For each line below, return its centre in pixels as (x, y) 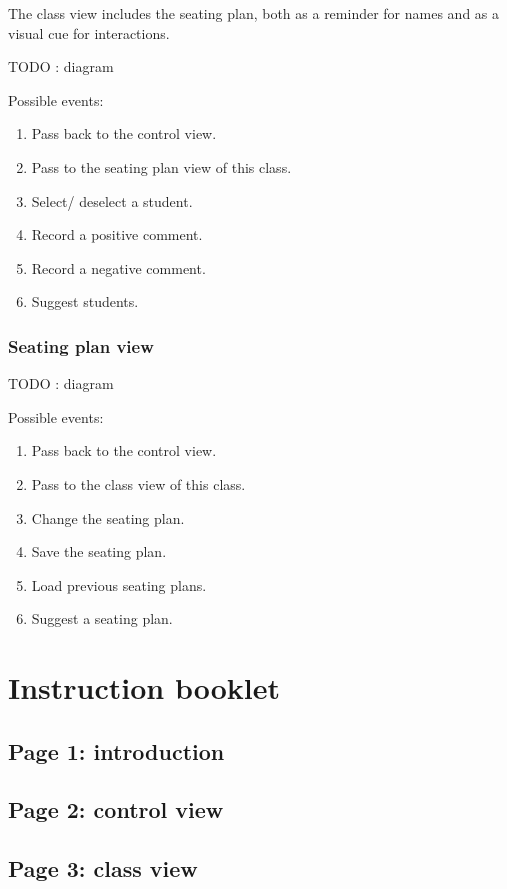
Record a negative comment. (118, 267)
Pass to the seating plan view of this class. (161, 166)
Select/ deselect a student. (112, 200)
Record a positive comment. (117, 234)
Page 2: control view (116, 809)
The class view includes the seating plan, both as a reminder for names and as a (254, 13)
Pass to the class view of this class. (138, 483)
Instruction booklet (144, 687)
